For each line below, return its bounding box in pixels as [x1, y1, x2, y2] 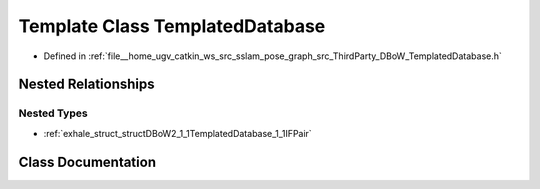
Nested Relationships [18, 76, 155, 93]
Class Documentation [18, 153, 157, 170]
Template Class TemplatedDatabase [18, 15, 326, 37]
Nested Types [18, 106, 89, 120]
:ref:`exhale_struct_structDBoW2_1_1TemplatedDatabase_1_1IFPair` [43, 127, 312, 139]
